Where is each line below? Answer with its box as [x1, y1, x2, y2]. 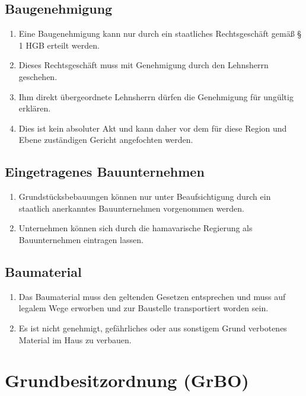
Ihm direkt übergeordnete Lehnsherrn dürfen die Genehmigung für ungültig [18, 90, 294, 103]
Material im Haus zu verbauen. [18, 333, 132, 346]
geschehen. [18, 70, 58, 82]
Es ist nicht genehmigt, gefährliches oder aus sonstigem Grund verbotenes [18, 321, 287, 334]
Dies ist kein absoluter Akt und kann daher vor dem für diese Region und [18, 122, 287, 134]
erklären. [18, 102, 51, 114]
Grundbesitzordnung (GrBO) [5, 368, 249, 392]
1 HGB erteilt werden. [18, 39, 100, 51]
